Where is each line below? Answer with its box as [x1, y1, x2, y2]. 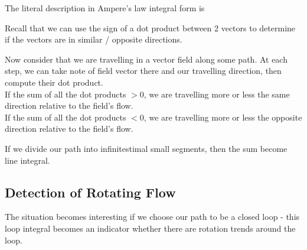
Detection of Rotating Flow [5, 183, 176, 201]
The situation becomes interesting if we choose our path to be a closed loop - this [5, 210, 300, 223]
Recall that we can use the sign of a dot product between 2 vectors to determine [5, 21, 296, 34]
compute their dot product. [5, 76, 103, 88]
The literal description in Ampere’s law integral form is [5, 2, 205, 14]
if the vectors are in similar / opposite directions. [5, 33, 182, 46]
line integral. [5, 154, 50, 166]
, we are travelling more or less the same [143, 87, 290, 100]
